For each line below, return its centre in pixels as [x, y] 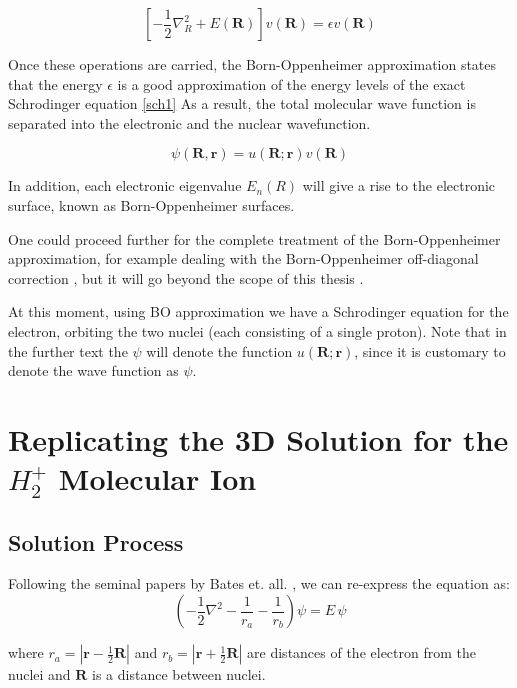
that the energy [55, 83]
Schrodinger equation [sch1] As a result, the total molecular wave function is [242, 103]
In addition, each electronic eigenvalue [125, 185]
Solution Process [96, 541]
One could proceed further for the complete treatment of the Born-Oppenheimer [254, 238]
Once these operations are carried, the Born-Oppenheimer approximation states [252, 64]
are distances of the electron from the [361, 652]
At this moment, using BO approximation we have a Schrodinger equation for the [258, 311]
